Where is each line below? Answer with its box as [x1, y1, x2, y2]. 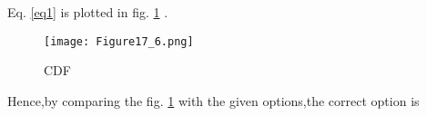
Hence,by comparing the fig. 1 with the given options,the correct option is [7, 91, 420, 110]
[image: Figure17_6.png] [44, 34, 194, 48]
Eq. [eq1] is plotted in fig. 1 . [7, 3, 168, 21]
